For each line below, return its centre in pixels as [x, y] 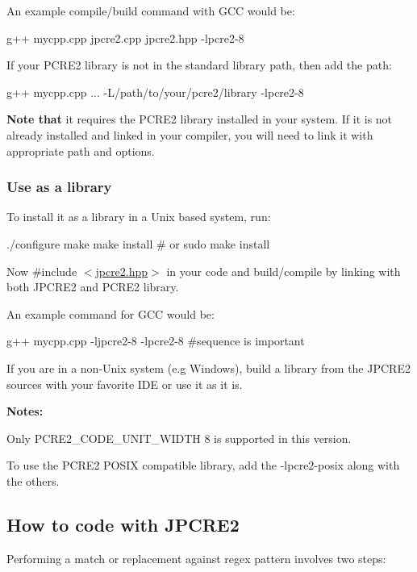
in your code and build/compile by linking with [284, 271]
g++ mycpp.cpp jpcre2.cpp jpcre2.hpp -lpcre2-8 [125, 38]
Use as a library [59, 187]
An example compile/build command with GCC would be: [151, 10]
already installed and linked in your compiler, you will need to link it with [190, 134]
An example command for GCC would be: [111, 313]
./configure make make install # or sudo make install [138, 243]
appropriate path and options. [81, 150]
